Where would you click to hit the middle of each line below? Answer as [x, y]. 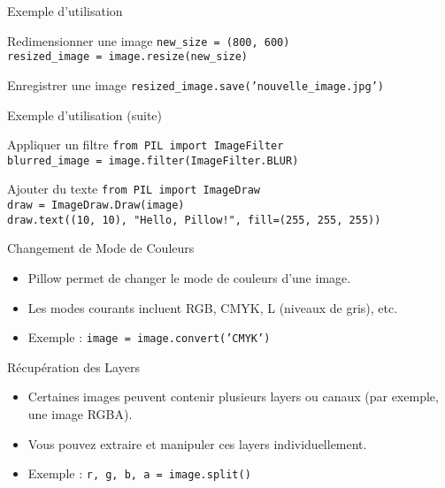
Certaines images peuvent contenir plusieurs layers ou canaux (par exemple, [233, 396]
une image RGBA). [80, 414]
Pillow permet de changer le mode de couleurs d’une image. [189, 278]
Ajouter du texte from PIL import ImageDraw [134, 189]
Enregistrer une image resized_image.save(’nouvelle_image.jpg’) [196, 84]
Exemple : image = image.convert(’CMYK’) [149, 337]
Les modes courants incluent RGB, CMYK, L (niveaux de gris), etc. [213, 307]
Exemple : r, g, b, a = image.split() [139, 473]
